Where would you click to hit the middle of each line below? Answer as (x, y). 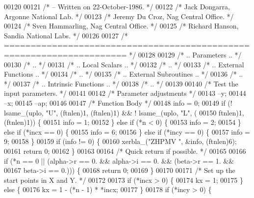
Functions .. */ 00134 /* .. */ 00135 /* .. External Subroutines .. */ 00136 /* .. (124, 74)
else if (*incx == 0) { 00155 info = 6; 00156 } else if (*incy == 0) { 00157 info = (127, 131)
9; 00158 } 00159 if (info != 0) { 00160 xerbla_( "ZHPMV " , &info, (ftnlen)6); (120, 141)
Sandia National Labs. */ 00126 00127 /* (66, 35)
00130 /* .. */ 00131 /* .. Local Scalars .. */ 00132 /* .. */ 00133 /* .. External (124, 64)
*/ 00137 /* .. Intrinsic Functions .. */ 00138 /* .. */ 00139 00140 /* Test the (121, 83)
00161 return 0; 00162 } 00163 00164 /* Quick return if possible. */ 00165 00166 (125, 151)
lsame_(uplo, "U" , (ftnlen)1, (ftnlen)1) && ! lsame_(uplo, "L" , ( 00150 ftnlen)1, (124, 112)
